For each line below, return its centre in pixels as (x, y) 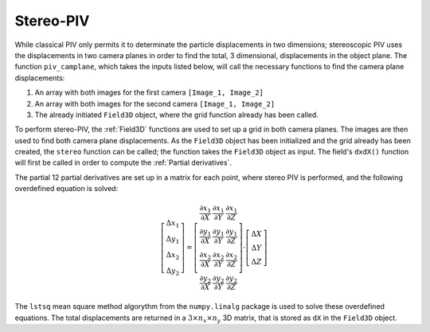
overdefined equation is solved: (66, 189)
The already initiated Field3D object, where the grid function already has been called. (176, 115)
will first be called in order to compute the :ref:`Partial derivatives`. (123, 162)
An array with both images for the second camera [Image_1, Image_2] (155, 104)
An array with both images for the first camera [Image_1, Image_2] (149, 92)
